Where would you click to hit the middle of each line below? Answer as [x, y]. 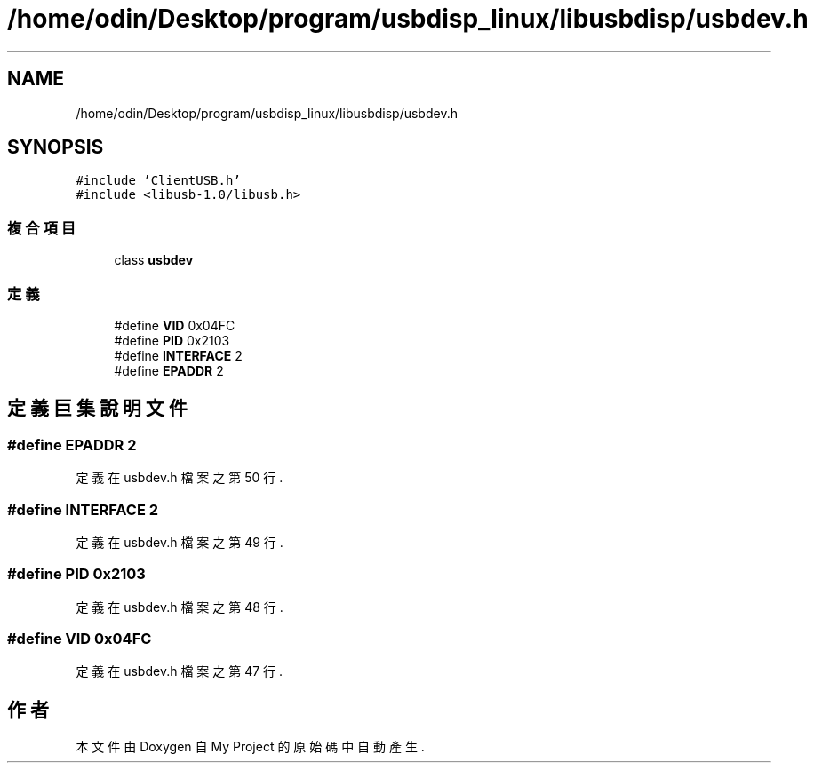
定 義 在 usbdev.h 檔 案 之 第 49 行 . [180, 542]
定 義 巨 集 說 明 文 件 [97, 409]
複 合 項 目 [42, 228]
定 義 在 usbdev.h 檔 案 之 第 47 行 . [180, 671]
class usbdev [154, 260]
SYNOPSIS [56, 147]
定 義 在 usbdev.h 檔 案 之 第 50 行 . [180, 478]
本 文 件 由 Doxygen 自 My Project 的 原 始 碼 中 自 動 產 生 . [250, 747]
